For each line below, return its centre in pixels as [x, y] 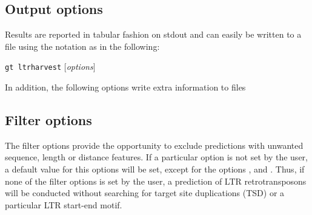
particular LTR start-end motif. [64, 204]
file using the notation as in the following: [82, 46]
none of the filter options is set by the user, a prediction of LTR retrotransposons [156, 181]
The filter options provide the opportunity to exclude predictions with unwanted [154, 145]
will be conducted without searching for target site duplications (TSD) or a [145, 193]
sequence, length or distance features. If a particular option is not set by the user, [156, 157]
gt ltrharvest [33, 68]
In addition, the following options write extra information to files [125, 87]
